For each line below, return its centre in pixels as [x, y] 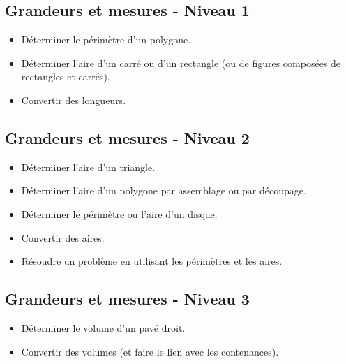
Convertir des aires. [63, 237]
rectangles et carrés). [66, 77]
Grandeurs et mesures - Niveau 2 [127, 137]
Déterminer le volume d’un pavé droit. [103, 327]
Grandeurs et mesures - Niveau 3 [127, 299]
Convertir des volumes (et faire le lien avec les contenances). [150, 351]
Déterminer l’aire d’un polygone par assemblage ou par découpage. [164, 190]
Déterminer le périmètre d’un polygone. [106, 39]
